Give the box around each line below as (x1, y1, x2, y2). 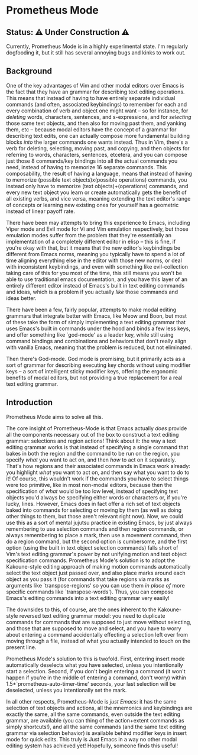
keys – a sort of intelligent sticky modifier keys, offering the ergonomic (6, 367, 178, 375)
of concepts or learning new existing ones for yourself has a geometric (6, 201, 179, 208)
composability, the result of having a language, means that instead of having (6, 170, 192, 177)
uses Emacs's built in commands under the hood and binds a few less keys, (6, 325, 191, 332)
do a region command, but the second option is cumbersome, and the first (6, 538, 187, 545)
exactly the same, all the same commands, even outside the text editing (6, 711, 180, 718)
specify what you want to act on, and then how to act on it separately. (6, 456, 176, 463)
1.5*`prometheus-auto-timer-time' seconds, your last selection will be (6, 680, 176, 687)
